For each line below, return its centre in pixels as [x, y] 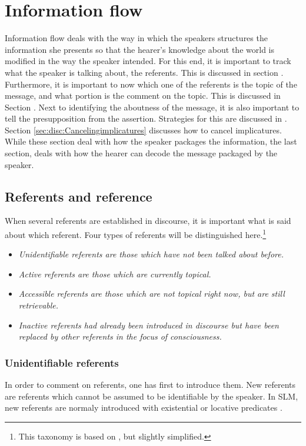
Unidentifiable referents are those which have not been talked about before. [151, 254]
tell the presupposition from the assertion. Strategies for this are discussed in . [146, 118]
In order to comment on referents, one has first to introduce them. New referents [150, 385]
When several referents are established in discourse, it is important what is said [148, 221]
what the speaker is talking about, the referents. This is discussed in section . [144, 72]
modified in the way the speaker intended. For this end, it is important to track [148, 61]
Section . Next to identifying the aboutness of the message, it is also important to [152, 107]
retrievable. [39, 305]
